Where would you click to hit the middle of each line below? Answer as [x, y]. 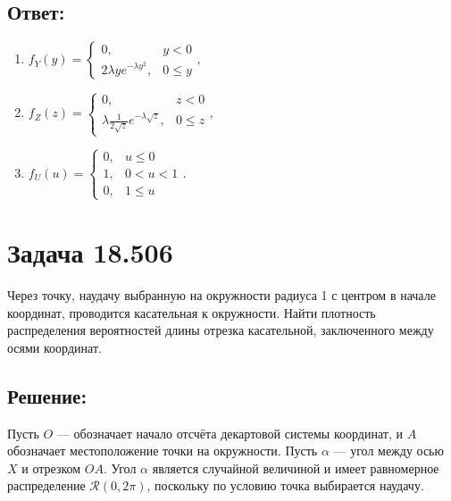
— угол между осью [388, 451]
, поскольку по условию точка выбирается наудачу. [285, 485]
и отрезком [51, 468]
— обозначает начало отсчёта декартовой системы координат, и [230, 433]
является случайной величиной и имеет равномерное [296, 468]
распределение [46, 485]
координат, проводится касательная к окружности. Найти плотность [192, 312]
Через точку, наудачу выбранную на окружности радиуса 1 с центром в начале [221, 295]
